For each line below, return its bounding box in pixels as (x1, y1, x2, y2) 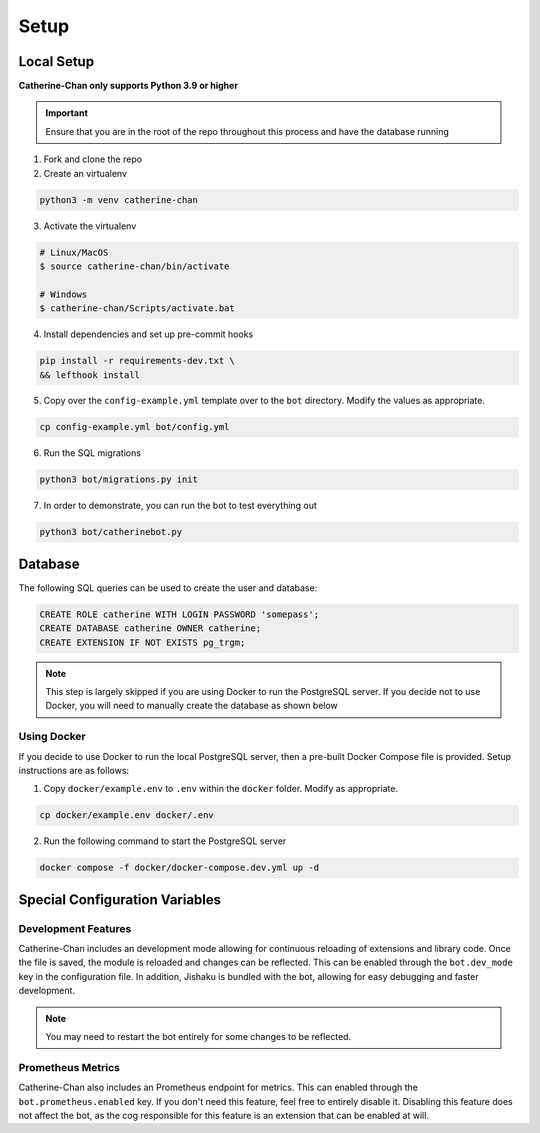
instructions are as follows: (18, 764, 130, 776)
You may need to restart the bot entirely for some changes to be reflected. (45, 1031, 352, 1043)
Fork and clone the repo (43, 153, 143, 165)
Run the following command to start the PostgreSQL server (43, 835, 287, 847)
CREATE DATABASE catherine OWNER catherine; (39, 623, 262, 634)
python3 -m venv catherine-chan (39, 194, 199, 205)
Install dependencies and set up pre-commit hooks (43, 328, 254, 340)
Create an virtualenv (43, 167, 127, 179)
